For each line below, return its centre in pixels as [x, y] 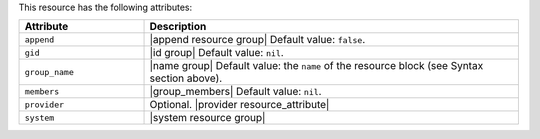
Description [178, 27]
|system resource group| [207, 118]
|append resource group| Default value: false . [257, 40]
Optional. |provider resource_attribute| [239, 105]
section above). [186, 78]
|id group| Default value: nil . [216, 53]
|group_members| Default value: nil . [235, 92]
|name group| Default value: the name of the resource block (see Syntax [316, 66]
